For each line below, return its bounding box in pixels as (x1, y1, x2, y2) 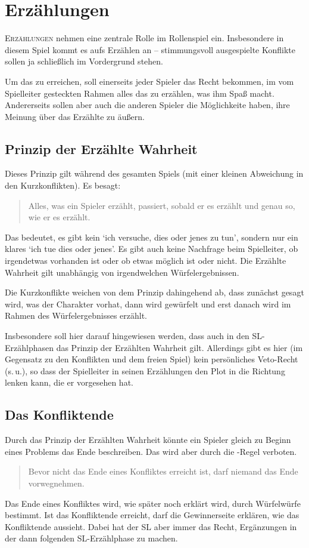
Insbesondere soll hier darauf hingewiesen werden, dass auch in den (5, 330, 249, 342)
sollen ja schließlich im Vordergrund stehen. (5, 55, 163, 67)
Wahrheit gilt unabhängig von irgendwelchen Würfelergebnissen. (5, 266, 239, 278)
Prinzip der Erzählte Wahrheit (5, 139, 198, 158)
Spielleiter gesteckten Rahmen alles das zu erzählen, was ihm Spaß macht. (5, 87, 274, 99)
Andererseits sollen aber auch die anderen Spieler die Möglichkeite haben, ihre (5, 98, 290, 111)
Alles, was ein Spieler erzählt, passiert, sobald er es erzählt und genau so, (28, 199, 295, 211)
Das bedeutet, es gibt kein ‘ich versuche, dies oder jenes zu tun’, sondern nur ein (5, 230, 298, 243)
